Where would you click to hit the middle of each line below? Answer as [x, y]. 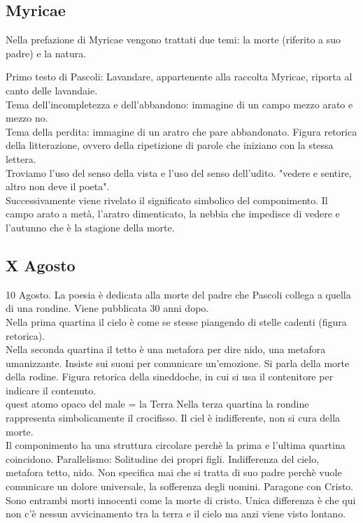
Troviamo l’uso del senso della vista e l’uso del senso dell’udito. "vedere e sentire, [179, 172]
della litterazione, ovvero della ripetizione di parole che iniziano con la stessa [170, 145]
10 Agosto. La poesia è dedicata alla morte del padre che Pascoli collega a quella [178, 294]
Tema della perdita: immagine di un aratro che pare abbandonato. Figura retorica [181, 131]
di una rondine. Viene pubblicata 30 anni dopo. [107, 308]
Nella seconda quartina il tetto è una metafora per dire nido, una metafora [166, 349]
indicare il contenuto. [51, 390]
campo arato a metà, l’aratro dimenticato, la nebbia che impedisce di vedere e [173, 214]
